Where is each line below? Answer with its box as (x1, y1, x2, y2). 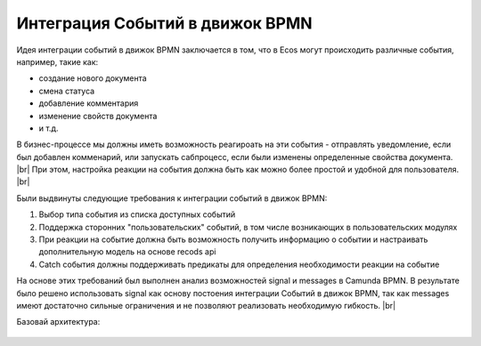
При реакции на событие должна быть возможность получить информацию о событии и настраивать (38, 234, 428, 245)
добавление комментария (38, 98, 139, 109)
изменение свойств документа (38, 110, 158, 121)
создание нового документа (38, 73, 147, 84)
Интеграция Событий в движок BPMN (16, 13, 313, 33)
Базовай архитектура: (16, 317, 101, 327)
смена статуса (38, 85, 95, 96)
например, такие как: (16, 56, 99, 67)
